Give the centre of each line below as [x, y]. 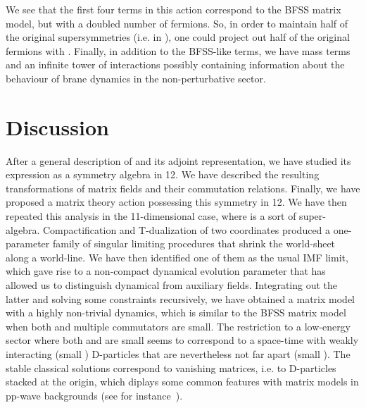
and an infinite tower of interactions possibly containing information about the [175, 64]
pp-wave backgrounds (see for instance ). [94, 395]
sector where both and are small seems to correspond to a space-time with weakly [182, 340]
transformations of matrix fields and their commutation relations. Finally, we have [183, 188]
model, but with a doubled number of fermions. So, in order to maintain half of [177, 23]
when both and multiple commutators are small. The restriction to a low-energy [178, 326]
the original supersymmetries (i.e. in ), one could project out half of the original [178, 37]
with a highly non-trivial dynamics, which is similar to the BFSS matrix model [176, 313]
